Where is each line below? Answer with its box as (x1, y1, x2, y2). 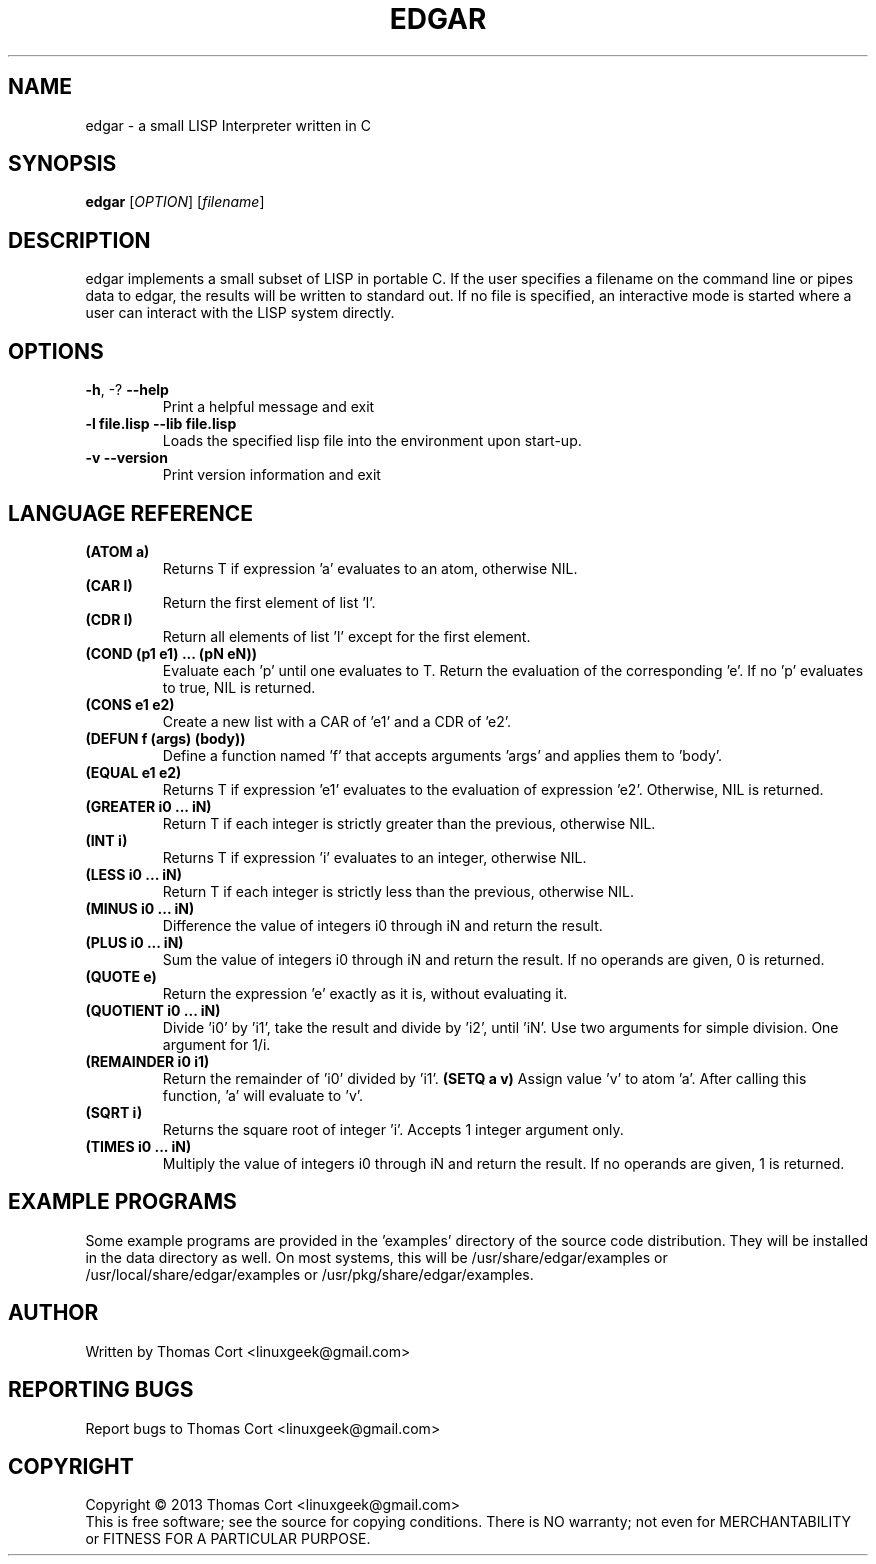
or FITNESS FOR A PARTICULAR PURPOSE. (85, 1530, 371, 1548)
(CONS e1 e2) (85, 695, 175, 713)
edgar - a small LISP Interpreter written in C (85, 116, 371, 134)
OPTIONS (8, 338, 104, 364)
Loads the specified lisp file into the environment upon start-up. (162, 432, 582, 450)
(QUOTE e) (85, 967, 157, 985)
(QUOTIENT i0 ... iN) (85, 1001, 221, 1019)
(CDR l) (85, 610, 133, 628)
